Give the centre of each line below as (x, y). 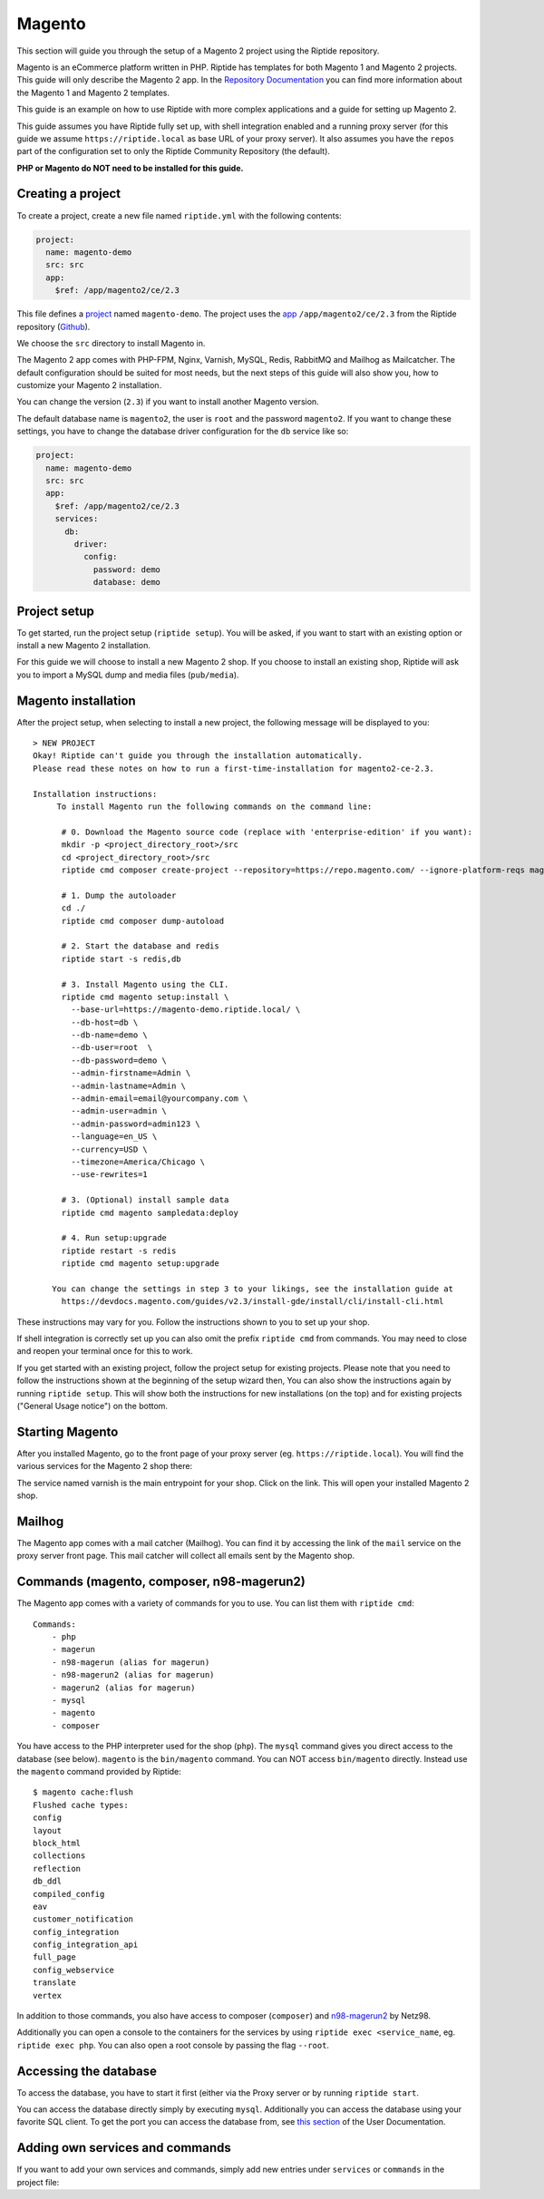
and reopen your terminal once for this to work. (105, 1351)
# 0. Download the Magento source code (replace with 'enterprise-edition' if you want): (267, 832)
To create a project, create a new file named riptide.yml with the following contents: (179, 215)
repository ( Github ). (53, 326)
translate (54, 1983)
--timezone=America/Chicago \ (138, 1162)
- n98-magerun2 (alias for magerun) (133, 1675)
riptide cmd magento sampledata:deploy (150, 1212)
